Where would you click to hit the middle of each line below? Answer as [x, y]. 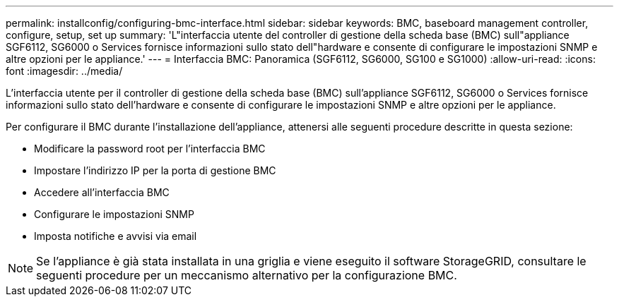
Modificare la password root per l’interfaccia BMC [150, 149]
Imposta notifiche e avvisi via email [116, 236]
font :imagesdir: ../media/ [64, 71]
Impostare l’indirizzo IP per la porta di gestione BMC [155, 170]
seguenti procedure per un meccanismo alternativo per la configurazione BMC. [247, 275]
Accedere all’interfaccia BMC [102, 192]
